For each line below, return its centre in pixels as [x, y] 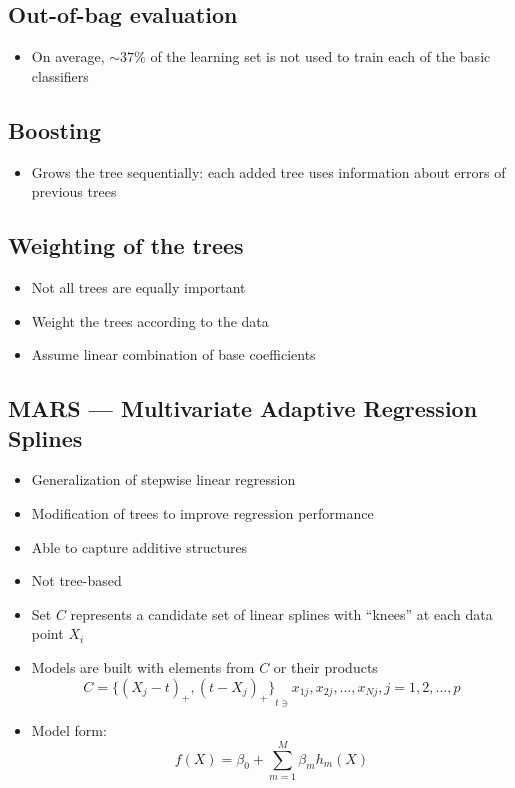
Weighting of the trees [126, 245]
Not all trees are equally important [138, 286]
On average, [68, 56]
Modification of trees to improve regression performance [202, 512]
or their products [325, 666]
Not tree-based [76, 580]
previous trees [74, 191]
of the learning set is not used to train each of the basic [320, 56]
